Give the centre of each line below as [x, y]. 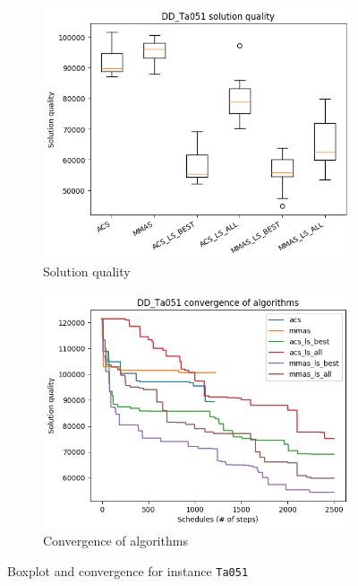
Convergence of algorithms [115, 541]
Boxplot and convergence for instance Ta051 [128, 570]
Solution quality [87, 271]
